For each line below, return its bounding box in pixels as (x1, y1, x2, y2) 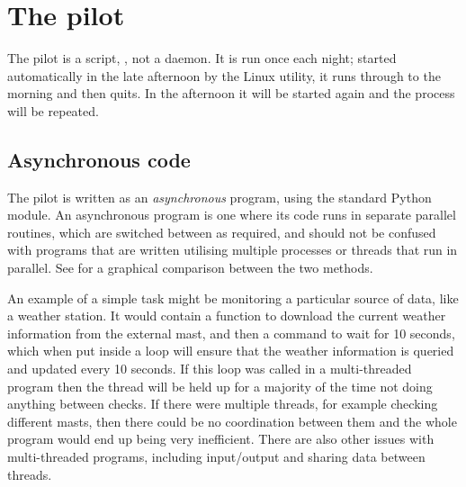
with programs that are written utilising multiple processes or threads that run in (7, 240, 458, 259)
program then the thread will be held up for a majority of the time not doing (7, 376, 433, 395)
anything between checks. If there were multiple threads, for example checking (7, 394, 438, 413)
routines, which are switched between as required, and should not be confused (7, 222, 436, 241)
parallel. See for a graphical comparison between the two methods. (7, 258, 373, 277)
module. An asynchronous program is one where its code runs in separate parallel (7, 205, 456, 224)
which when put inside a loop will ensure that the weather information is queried (7, 341, 454, 360)
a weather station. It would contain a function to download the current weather (7, 306, 446, 325)
